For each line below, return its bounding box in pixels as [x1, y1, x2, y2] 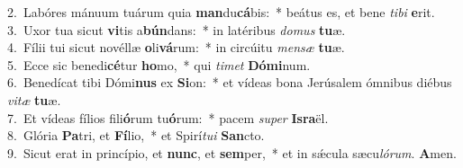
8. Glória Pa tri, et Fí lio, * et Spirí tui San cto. [7, 126, 265, 145]
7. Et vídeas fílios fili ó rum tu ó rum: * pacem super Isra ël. [7, 108, 329, 127]
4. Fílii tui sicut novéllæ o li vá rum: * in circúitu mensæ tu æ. [7, 38, 345, 57]
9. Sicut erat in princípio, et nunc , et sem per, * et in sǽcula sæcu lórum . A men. [7, 143, 457, 162]
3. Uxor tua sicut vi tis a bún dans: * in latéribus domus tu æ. [7, 20, 346, 39]
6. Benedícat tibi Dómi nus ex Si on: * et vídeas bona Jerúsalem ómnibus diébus [7, 73, 452, 92]
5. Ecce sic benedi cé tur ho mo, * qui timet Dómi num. [7, 55, 311, 74]
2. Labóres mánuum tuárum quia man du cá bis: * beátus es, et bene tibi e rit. [7, 3, 435, 21]
